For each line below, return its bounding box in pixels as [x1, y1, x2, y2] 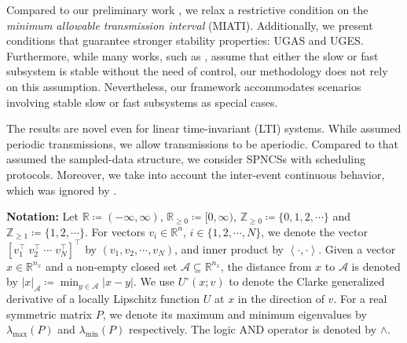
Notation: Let [6, 208, 79, 224]
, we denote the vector [261, 223, 368, 239]
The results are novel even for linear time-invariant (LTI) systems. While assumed [6, 120, 401, 137]
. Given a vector [318, 240, 396, 257]
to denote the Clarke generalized [229, 273, 385, 290]
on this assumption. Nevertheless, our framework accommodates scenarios [6, 78, 361, 94]
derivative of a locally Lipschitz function [6, 290, 200, 307]
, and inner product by [174, 240, 284, 257]
